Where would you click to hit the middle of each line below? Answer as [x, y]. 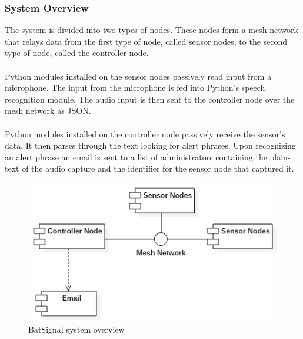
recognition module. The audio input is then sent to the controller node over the [150, 99]
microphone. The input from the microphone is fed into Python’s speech [135, 88]
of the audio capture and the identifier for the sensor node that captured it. [158, 168]
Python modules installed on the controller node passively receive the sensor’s [145, 134]
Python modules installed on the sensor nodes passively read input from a [138, 76]
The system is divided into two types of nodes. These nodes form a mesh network [151, 30]
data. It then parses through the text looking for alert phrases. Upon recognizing [150, 145]
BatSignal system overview [76, 329]
